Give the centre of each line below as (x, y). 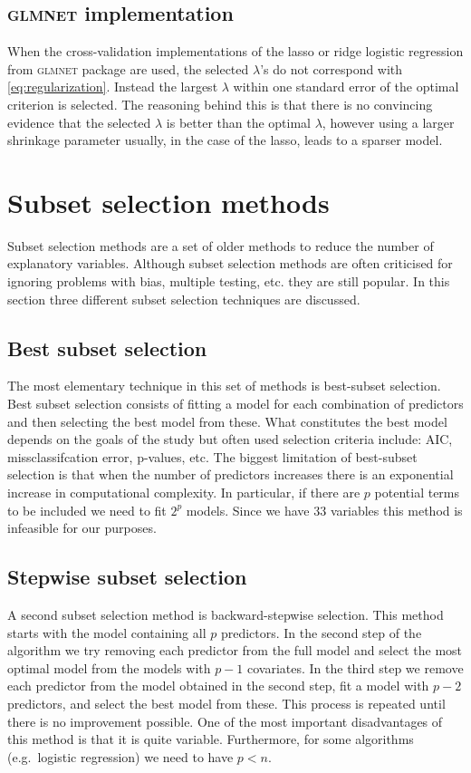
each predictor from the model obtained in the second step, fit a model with (218, 686)
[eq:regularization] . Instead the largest (113, 87)
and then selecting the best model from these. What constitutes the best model (227, 421)
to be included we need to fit (87, 510)
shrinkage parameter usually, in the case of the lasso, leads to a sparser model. (225, 140)
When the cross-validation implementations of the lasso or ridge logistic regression (235, 51)
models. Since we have (248, 510)
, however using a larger (388, 122)
